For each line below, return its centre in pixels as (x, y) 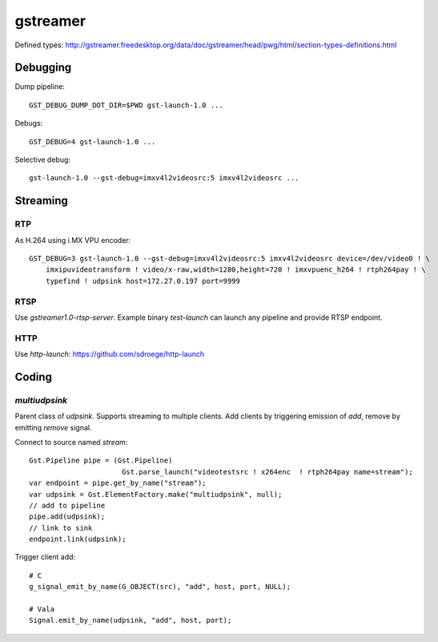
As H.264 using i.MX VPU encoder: (73, 240)
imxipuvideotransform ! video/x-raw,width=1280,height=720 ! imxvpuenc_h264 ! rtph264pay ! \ (235, 270)
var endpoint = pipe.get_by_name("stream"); (118, 483)
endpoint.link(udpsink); (78, 539)
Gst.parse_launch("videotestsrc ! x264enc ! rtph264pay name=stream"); (267, 472)
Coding (33, 377)
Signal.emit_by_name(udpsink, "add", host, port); (131, 620)
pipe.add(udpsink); (67, 517)
